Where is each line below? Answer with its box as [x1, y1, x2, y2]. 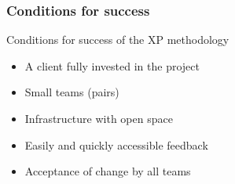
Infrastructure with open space [24, 110, 173, 126]
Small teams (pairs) [24, 84, 119, 100]
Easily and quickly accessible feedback [24, 136, 208, 153]
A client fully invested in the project [24, 57, 200, 74]
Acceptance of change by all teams [24, 163, 191, 179]
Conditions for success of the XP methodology [6, 31, 229, 48]
